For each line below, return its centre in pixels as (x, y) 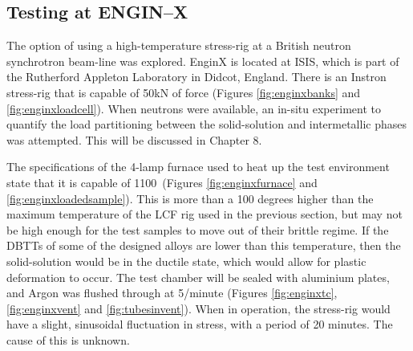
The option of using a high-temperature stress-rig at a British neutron (179, 45)
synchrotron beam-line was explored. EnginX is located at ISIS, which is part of (203, 61)
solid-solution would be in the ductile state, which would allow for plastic (186, 261)
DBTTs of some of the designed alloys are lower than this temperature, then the (204, 245)
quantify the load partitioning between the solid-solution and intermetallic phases (206, 124)
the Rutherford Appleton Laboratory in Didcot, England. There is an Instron (196, 77)
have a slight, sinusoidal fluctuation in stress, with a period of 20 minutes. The (200, 324)
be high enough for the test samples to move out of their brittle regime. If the (198, 229)
